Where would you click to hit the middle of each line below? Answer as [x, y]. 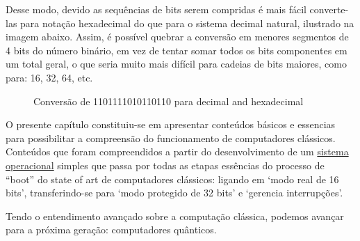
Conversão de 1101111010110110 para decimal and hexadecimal [169, 101]
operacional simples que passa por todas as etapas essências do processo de [165, 165]
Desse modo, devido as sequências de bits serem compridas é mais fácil [156, 9]
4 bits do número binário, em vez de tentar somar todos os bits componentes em [177, 50]
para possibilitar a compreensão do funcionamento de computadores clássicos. [171, 138]
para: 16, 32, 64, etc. [49, 77]
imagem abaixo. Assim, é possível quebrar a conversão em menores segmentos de [177, 37]
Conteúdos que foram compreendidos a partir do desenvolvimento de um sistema [177, 151]
